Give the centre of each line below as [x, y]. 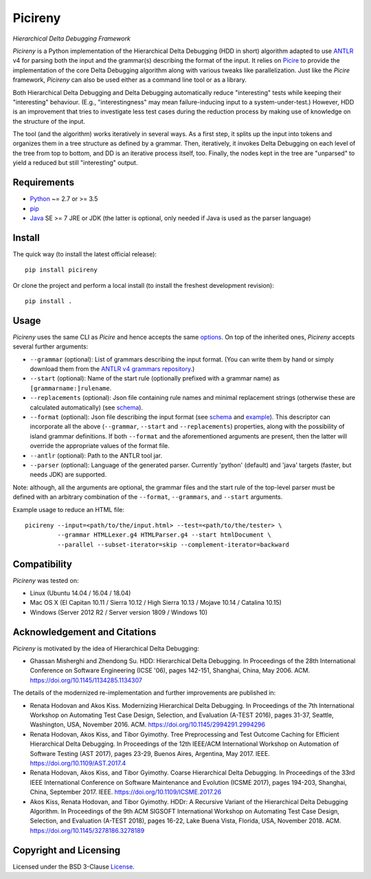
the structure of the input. [49, 121]
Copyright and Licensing [67, 850]
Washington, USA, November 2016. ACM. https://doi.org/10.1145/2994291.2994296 [148, 724]
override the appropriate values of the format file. [100, 446]
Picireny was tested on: [46, 580]
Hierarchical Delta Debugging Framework [71, 38]
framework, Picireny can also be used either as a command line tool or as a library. [130, 80]
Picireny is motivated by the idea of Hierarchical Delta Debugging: [106, 648]
